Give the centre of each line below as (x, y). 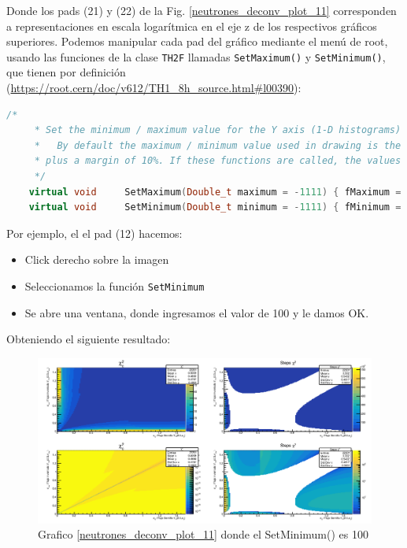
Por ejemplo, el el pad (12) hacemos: (94, 233)
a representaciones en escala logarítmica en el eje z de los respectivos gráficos (192, 26)
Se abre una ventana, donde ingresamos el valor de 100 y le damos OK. (197, 312)
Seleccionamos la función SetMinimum (115, 285)
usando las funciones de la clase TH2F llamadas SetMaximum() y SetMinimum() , (196, 56)
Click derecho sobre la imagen (97, 259)
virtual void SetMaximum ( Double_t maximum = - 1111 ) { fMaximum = (215, 192)
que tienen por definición (66, 72)
